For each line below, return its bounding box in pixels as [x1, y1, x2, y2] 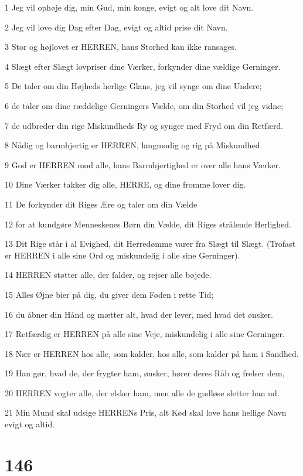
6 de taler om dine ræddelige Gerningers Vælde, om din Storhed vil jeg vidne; [5, 99, 284, 111]
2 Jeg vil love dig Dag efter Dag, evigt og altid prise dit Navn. [5, 21, 228, 33]
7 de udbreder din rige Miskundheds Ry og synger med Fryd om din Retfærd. [5, 119, 284, 131]
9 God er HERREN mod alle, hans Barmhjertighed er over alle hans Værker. [5, 158, 281, 171]
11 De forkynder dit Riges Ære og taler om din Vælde [5, 198, 198, 210]
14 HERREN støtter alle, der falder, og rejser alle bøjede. [5, 268, 212, 281]
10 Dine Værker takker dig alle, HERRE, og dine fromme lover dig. [5, 178, 246, 191]
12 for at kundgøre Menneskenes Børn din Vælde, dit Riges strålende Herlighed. [5, 217, 291, 230]
